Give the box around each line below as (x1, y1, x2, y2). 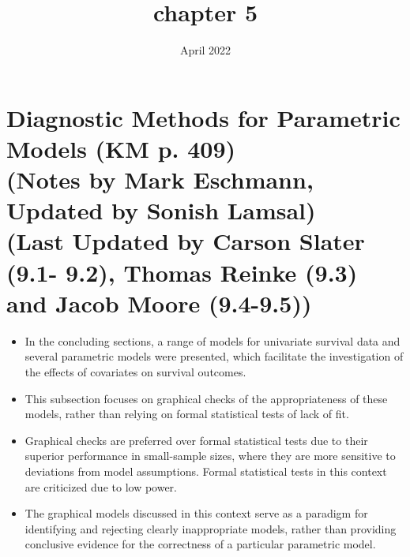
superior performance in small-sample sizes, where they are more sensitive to (24, 447, 396, 464)
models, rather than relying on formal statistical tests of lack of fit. (24, 406, 349, 422)
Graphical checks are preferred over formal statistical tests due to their (24, 432, 368, 448)
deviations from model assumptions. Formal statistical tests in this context (24, 462, 387, 479)
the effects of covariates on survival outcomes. (24, 363, 246, 379)
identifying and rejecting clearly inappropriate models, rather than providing (24, 520, 397, 536)
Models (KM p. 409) (6, 132, 235, 164)
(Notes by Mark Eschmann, (6, 163, 314, 196)
